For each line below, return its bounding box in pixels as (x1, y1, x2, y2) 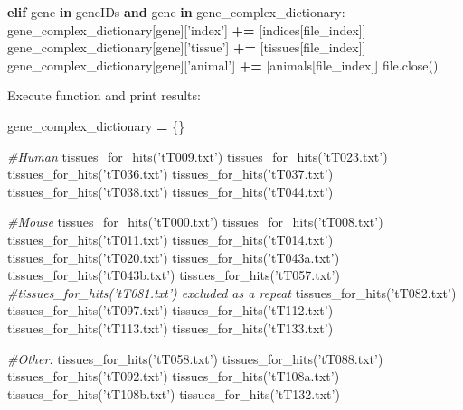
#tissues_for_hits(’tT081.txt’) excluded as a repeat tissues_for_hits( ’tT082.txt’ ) (7, 283, 457, 302)
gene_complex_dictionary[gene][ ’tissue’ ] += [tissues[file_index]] (7, 38, 366, 57)
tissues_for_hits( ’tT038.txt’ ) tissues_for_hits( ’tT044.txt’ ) (7, 182, 334, 200)
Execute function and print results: (7, 86, 201, 105)
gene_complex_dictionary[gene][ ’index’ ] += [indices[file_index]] (7, 20, 366, 39)
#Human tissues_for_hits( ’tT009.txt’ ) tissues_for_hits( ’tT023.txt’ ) (7, 146, 388, 165)
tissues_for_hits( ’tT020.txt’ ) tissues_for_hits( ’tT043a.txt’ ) (7, 247, 340, 266)
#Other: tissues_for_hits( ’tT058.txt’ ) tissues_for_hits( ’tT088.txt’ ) (7, 349, 383, 368)
